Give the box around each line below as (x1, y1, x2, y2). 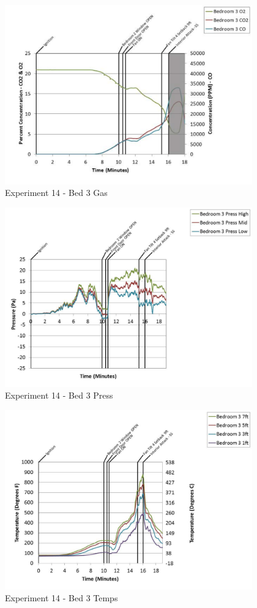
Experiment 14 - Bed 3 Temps (5, 591, 118, 604)
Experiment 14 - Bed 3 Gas (5, 186, 108, 199)
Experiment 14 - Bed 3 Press (5, 389, 113, 402)
